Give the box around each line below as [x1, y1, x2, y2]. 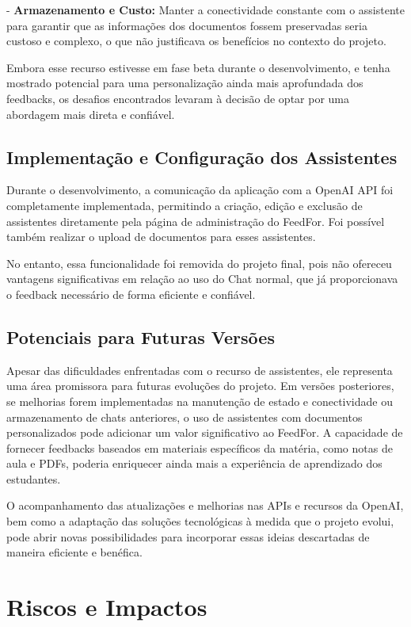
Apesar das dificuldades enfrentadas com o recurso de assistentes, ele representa [6, 361, 393, 378]
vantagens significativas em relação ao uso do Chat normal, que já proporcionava [6, 270, 398, 287]
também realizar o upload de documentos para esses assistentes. [6, 228, 316, 245]
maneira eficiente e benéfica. [6, 544, 143, 560]
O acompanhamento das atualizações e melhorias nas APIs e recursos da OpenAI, [6, 497, 404, 514]
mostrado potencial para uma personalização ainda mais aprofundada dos [6, 75, 363, 91]
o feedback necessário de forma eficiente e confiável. [6, 285, 256, 302]
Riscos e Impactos [6, 591, 207, 623]
